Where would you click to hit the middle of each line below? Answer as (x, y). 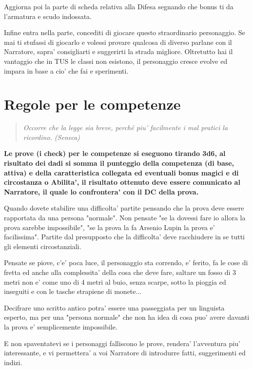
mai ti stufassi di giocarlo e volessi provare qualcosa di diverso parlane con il (118, 42)
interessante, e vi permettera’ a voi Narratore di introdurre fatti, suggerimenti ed (125, 353)
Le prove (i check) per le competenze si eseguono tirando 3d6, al (115, 153)
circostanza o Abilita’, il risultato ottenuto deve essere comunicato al (122, 182)
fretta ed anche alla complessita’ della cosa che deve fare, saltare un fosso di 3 (120, 272)
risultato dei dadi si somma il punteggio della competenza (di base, (119, 163)
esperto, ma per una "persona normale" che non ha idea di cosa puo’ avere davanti (127, 317)
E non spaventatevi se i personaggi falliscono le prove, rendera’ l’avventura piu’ (122, 343)
